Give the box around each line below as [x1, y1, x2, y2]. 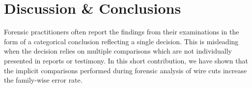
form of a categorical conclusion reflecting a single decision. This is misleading [4, 36, 239, 46]
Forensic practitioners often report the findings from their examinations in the [4, 27, 239, 37]
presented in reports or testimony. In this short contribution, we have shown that [4, 55, 248, 65]
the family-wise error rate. [4, 75, 83, 85]
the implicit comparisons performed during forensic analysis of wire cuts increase [4, 65, 247, 75]
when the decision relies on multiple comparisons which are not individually [4, 46, 232, 56]
